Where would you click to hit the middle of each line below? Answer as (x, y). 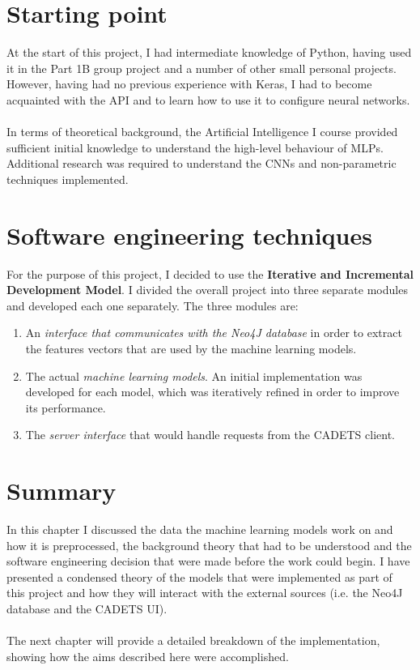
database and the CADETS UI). (87, 609)
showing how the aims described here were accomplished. (148, 656)
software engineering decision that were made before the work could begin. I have (208, 561)
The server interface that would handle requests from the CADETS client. (210, 435)
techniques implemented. (68, 179)
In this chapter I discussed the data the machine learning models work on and (200, 529)
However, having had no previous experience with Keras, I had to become (189, 84)
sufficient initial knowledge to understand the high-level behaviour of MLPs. (195, 147)
